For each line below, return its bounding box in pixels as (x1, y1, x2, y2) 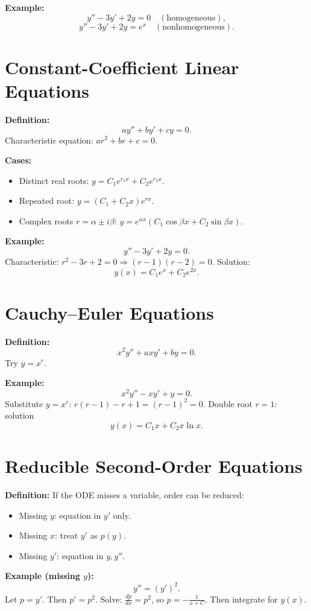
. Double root (203, 397, 253, 410)
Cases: (5, 154, 32, 166)
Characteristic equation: (5, 133, 93, 146)
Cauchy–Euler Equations (5, 300, 214, 324)
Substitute (5, 397, 43, 410)
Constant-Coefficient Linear (5, 54, 239, 79)
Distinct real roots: (19, 174, 89, 186)
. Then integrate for (205, 592, 278, 605)
